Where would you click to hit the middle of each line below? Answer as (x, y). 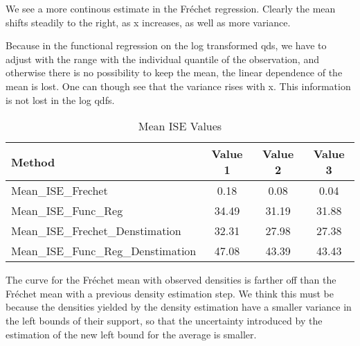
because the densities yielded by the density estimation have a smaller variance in (179, 307)
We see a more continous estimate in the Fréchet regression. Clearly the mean (171, 8)
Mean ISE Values (180, 126)
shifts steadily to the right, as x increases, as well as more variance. (148, 22)
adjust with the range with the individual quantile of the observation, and (162, 59)
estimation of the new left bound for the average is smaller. (131, 334)
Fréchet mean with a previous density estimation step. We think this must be (170, 293)
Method (33, 162)
